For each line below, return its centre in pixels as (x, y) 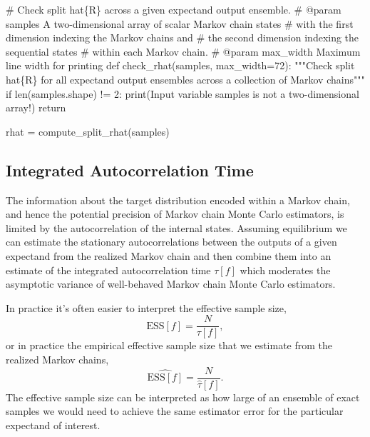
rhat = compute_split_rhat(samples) (88, 131)
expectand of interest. (53, 425)
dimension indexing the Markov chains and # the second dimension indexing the (183, 37)
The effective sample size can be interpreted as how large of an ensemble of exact (183, 397)
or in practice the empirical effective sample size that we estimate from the (169, 345)
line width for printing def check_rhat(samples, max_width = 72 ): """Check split (180, 65)
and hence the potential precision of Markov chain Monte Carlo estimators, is (175, 214)
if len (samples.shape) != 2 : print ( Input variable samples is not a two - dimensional (183, 93)
